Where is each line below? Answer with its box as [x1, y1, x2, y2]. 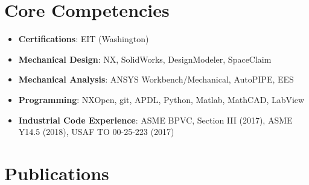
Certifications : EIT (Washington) [18, 33, 149, 45]
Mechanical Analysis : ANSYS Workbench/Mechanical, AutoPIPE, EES [18, 73, 294, 86]
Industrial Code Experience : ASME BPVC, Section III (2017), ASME [18, 113, 293, 126]
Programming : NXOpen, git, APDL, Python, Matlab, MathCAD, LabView [18, 93, 305, 105]
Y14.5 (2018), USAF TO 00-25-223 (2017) [18, 125, 174, 138]
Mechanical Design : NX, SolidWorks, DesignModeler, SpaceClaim [18, 52, 272, 65]
